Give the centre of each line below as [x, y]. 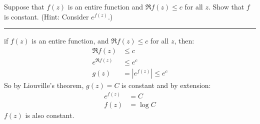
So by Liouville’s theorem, [44, 85]
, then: [184, 41]
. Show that [226, 6]
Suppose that [24, 6]
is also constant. [50, 115]
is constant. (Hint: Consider [46, 16]
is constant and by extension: [166, 85]
